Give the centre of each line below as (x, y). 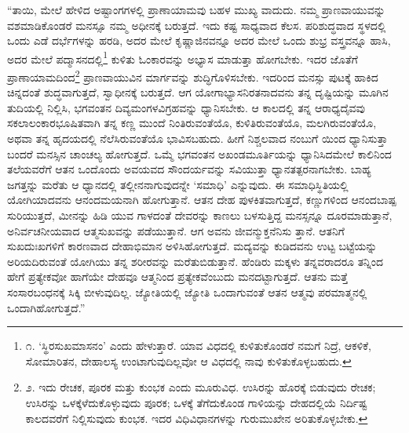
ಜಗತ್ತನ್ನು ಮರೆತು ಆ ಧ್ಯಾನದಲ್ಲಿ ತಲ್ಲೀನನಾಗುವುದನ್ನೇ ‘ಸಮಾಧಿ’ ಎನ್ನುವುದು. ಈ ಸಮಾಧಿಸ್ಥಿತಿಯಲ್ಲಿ (178, 184)
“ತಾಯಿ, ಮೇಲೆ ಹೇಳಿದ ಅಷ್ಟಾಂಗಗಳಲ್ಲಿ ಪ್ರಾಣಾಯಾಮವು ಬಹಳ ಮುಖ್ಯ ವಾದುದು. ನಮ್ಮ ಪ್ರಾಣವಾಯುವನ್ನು (196, 9)
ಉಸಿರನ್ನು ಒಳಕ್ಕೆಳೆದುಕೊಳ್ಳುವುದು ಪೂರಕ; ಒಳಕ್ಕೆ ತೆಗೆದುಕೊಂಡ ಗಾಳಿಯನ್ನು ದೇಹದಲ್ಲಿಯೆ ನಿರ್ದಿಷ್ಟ (196, 402)
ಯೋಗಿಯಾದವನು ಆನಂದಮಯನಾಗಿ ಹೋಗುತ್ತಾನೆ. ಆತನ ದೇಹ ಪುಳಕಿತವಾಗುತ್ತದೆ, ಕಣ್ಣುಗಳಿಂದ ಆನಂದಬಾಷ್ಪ (202, 200)
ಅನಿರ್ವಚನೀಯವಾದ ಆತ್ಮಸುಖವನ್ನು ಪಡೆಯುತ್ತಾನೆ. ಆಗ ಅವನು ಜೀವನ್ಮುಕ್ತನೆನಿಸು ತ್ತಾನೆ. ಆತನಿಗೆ (176, 230)
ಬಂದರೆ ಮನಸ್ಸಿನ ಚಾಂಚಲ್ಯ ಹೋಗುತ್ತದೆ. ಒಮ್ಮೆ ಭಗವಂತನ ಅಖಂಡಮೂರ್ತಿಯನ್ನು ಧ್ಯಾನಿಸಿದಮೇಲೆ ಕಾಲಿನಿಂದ (199, 153)
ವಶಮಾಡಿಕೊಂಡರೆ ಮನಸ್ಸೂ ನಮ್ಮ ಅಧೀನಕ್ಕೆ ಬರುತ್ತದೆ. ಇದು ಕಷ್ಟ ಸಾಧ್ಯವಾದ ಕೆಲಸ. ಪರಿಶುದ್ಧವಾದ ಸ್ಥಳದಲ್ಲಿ (197, 25)
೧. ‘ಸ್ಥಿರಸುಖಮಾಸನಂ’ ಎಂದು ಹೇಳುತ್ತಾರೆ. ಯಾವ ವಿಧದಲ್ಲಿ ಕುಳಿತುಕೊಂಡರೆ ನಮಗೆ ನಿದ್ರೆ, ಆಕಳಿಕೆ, (198, 346)
